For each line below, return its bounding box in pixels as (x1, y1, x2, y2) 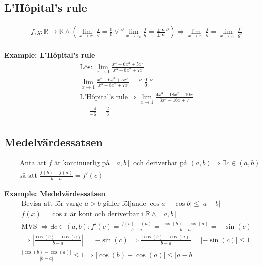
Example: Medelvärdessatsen (4, 188, 106, 198)
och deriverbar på (133, 159, 187, 167)
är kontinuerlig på (54, 159, 110, 167)
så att (19, 172, 37, 180)
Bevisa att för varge (21, 200, 82, 207)
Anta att (19, 159, 47, 167)
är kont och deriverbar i (70, 210, 143, 218)
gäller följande (103, 200, 146, 207)
